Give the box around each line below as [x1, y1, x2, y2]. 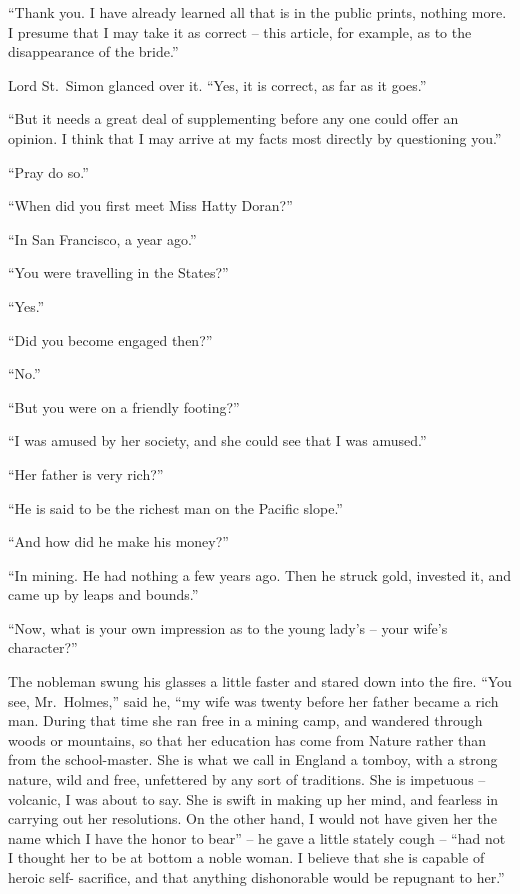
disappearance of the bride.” [8, 41, 179, 62]
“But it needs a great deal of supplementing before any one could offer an [8, 108, 459, 129]
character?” [8, 637, 78, 658]
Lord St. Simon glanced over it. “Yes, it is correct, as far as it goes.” [8, 74, 427, 95]
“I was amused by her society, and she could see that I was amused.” [8, 430, 427, 451]
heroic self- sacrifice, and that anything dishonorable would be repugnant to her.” [8, 867, 505, 887]
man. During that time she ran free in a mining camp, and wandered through [8, 710, 483, 731]
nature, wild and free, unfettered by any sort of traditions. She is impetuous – [8, 769, 486, 790]
